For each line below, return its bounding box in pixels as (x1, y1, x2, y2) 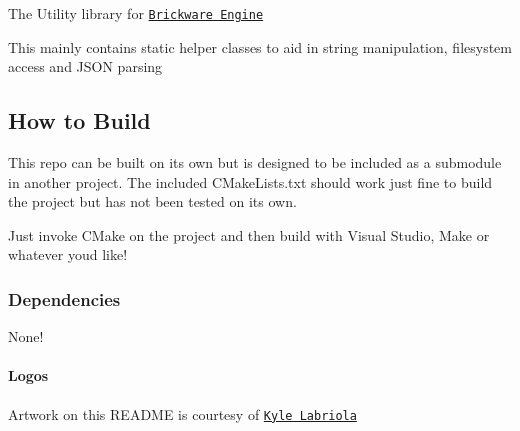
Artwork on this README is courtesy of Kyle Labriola (8, 403, 357, 424)
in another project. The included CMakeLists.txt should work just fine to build (8, 171, 493, 192)
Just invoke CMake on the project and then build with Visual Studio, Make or (8, 224, 490, 245)
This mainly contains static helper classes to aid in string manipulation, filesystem (8, 36, 512, 57)
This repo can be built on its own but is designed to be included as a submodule (8, 152, 502, 173)
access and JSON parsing (8, 56, 163, 77)
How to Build (8, 105, 151, 136)
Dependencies (8, 286, 121, 311)
